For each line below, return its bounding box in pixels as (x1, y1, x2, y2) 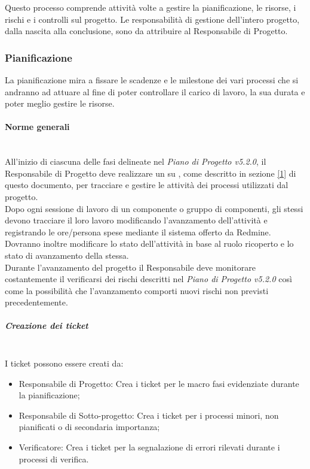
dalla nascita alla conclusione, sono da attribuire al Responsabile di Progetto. (5, 25, 288, 37)
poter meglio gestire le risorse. (5, 97, 115, 110)
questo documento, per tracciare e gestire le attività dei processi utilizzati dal (5, 178, 288, 191)
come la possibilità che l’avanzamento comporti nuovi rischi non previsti (5, 284, 269, 296)
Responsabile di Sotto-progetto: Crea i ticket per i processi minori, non (19, 409, 279, 421)
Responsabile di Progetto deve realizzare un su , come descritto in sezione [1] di (5, 167, 296, 179)
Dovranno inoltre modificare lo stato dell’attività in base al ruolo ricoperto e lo (5, 237, 294, 250)
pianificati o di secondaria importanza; (19, 420, 160, 433)
